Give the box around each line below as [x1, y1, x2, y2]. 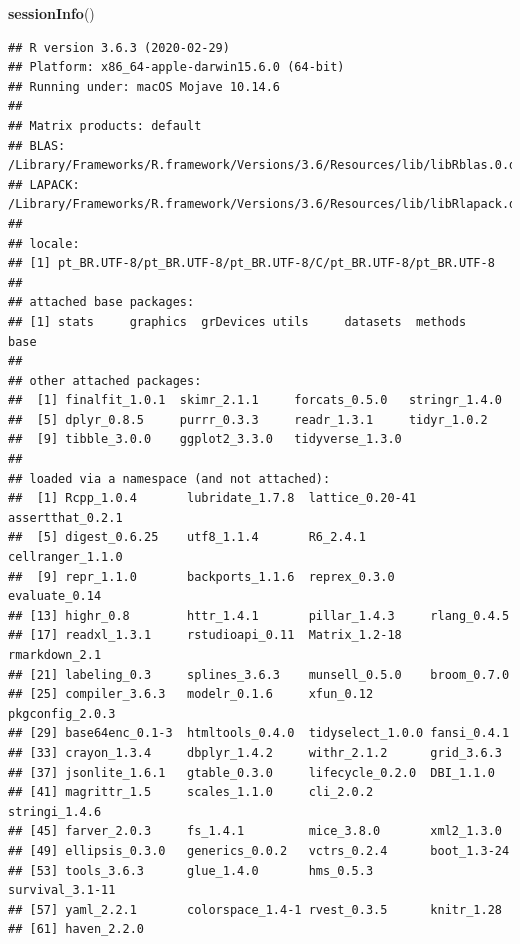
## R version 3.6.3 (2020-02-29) [8, 40, 230, 55]
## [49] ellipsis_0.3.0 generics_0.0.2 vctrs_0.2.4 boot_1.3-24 [8, 843, 510, 858]
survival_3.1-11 [8, 883, 116, 898]
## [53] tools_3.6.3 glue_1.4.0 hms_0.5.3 [8, 863, 374, 878]
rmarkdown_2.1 [8, 648, 102, 662]
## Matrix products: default [8, 118, 202, 133]
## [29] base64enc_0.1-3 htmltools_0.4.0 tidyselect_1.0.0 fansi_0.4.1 [8, 726, 510, 741]
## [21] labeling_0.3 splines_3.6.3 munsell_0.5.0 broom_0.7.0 [8, 667, 510, 682]
